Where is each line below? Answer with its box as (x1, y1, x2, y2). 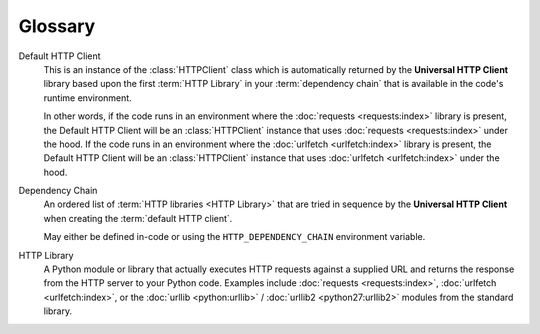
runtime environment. (43, 91, 132, 104)
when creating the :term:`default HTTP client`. (43, 212, 233, 224)
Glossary (18, 15, 96, 37)
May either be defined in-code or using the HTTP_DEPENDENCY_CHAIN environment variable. (43, 231, 426, 243)
